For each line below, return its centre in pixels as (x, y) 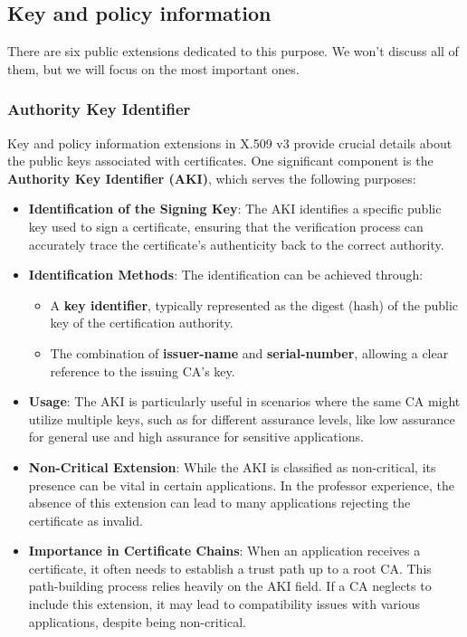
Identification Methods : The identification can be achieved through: (226, 275)
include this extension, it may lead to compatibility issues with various (224, 604)
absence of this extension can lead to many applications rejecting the (219, 503)
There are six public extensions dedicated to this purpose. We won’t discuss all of (233, 51)
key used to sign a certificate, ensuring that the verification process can (226, 226)
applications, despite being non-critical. (137, 621)
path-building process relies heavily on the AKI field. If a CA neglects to (230, 586)
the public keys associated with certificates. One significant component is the (220, 161)
